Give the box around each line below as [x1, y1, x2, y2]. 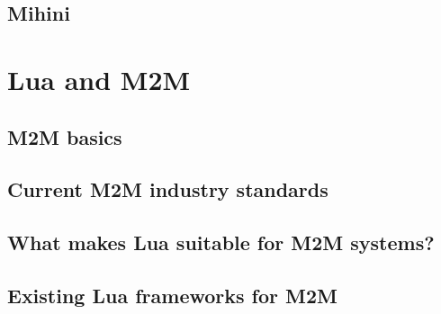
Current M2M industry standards [7, 175, 328, 203]
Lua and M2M [7, 60, 191, 97]
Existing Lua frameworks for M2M [7, 281, 337, 309]
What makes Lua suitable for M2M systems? [7, 229, 435, 256]
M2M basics [7, 122, 122, 150]
